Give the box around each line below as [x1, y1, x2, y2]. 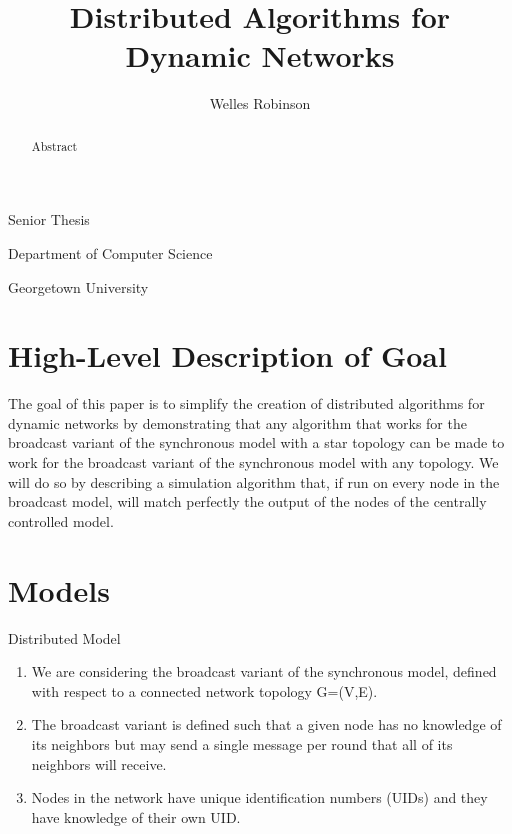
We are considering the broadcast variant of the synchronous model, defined [31, 661, 497, 682]
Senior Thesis [8, 209, 90, 230]
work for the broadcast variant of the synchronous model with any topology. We [8, 452, 499, 473]
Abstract [31, 137, 78, 154]
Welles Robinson [209, 93, 311, 114]
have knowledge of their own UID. [31, 806, 241, 827]
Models [8, 569, 110, 610]
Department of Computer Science [8, 242, 213, 263]
